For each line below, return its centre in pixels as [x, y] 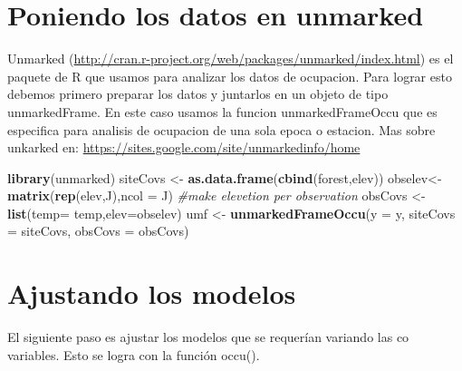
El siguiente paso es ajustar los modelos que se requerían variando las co [208, 337]
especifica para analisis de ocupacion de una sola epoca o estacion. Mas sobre [221, 129]
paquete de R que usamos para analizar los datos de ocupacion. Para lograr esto [230, 76]
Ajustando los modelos [152, 293]
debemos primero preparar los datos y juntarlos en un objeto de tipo [198, 94]
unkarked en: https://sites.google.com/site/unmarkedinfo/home [184, 147]
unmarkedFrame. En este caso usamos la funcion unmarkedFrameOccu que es [222, 111]
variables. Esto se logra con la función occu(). [134, 354]
